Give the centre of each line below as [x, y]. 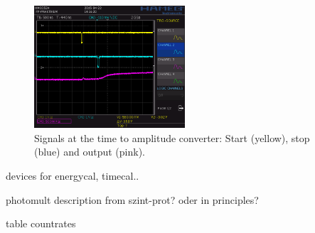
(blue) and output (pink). [90, 152]
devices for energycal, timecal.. [73, 176]
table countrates [41, 223]
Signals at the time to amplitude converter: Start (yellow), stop [172, 137]
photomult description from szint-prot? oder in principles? [132, 199]
